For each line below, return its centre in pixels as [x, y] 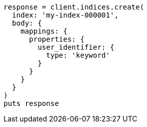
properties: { [57, 39]
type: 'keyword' [78, 55]
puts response [31, 103]
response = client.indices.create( [74, 7]
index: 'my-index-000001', [65, 15]
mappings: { [44, 31]
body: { [27, 23]
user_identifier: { [76, 47]
